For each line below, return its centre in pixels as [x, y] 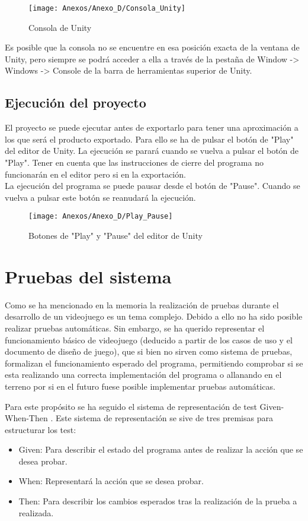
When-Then [26, 418]
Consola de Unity [60, 27]
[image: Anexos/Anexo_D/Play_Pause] [101, 217]
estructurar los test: [41, 429]
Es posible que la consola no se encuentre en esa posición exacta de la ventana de [152, 47]
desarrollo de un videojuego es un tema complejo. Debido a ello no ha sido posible [154, 316]
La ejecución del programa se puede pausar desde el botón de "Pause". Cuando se [153, 186]
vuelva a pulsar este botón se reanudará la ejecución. [100, 197]
